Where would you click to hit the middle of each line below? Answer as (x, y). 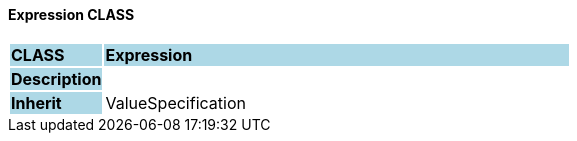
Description (56, 78)
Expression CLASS (71, 14)
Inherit (36, 102)
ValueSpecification (175, 102)
